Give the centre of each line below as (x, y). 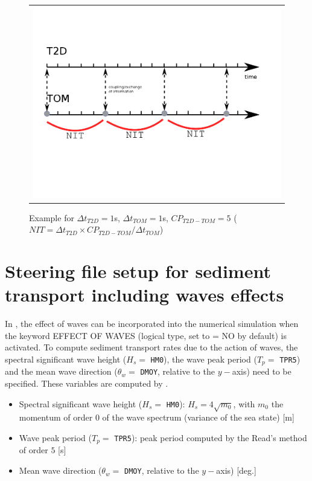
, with (244, 403)
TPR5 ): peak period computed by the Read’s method (211, 437)
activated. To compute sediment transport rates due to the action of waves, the (151, 347)
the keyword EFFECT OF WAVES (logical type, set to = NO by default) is (146, 335)
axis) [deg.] (236, 470)
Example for (52, 217)
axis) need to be (262, 371)
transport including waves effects (145, 295)
